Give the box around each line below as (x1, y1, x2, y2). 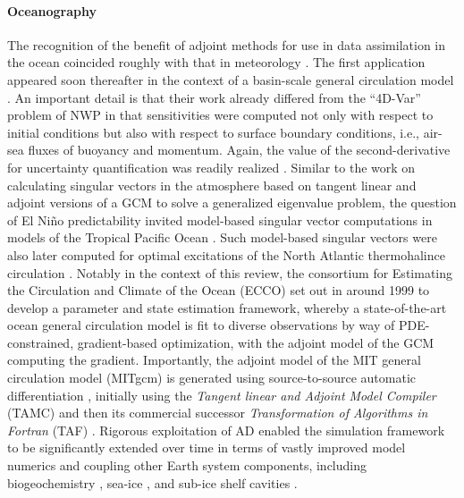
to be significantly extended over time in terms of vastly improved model (7, 438, 406, 457)
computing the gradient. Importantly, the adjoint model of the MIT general (7, 350, 421, 369)
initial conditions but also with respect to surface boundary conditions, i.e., (7, 122, 420, 141)
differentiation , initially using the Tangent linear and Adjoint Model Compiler (7, 385, 436, 404)
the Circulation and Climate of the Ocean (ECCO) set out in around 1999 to (7, 281, 430, 300)
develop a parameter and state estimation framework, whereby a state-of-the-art (7, 298, 447, 317)
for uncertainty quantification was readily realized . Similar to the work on (7, 157, 416, 176)
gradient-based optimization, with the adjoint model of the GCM (77, 333, 434, 351)
